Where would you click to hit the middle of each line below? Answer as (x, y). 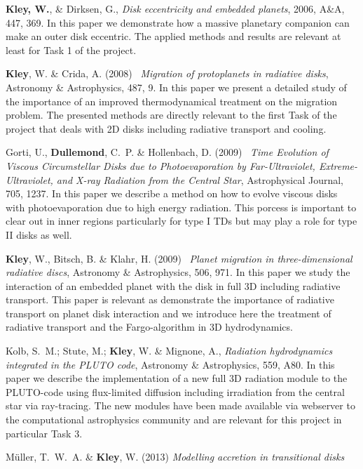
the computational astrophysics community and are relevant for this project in (174, 420)
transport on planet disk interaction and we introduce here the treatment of (169, 313)
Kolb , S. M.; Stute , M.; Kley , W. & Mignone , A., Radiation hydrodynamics (169, 351)
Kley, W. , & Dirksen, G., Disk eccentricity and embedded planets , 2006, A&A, (175, 8)
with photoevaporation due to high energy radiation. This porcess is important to (181, 207)
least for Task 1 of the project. (71, 49)
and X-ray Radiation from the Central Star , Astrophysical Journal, (200, 179)
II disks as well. (39, 234)
